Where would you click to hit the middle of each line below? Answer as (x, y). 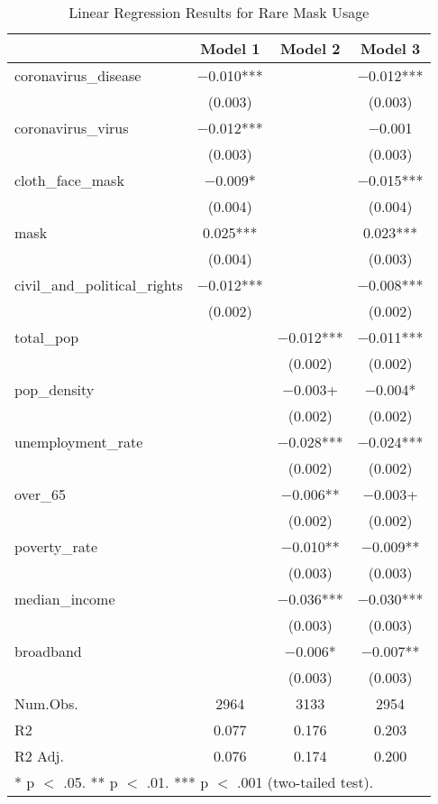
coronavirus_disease (78, 75)
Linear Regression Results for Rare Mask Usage (219, 12)
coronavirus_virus (72, 128)
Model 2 (310, 48)
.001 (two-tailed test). (306, 782)
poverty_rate (56, 546)
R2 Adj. (39, 756)
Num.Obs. (46, 703)
